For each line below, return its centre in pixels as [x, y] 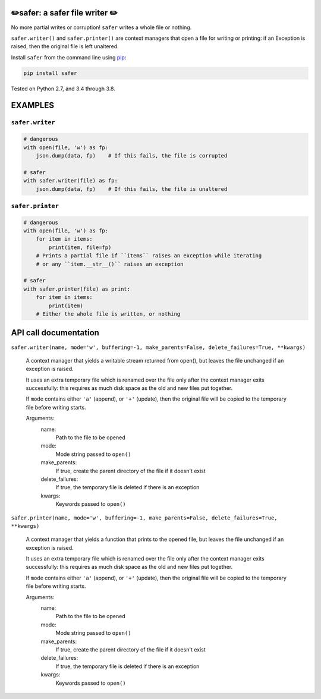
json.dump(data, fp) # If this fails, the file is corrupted [132, 155]
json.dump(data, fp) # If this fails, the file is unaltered [132, 189]
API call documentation [55, 333]
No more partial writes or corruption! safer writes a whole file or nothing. [101, 27]
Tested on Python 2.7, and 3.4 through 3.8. [63, 89]
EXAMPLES [33, 106]
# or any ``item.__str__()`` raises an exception [110, 264]
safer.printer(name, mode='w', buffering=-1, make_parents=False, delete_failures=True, [144, 518]
